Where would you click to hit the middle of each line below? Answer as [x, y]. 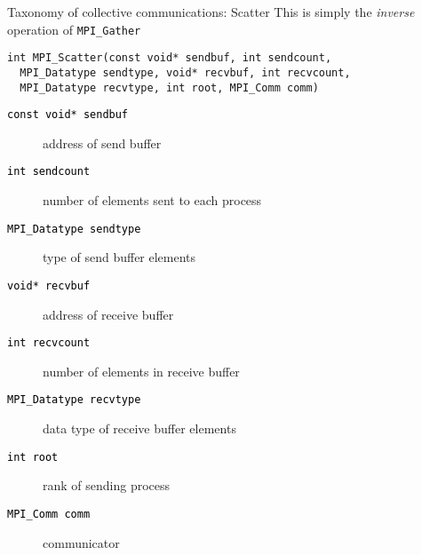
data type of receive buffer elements [139, 428]
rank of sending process [107, 485]
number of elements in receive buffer [141, 371]
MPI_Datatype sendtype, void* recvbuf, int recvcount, [185, 72]
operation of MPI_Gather [74, 29]
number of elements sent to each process [152, 200]
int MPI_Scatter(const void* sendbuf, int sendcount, [170, 58]
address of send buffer [102, 143]
